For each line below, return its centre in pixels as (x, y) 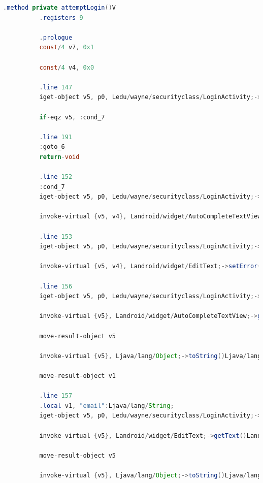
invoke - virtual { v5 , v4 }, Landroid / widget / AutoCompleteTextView (150, 217)
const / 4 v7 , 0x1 (67, 47)
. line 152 (56, 177)
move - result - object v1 (77, 376)
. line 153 (56, 236)
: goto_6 (52, 147)
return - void (59, 157)
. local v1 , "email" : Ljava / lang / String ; (107, 406)
